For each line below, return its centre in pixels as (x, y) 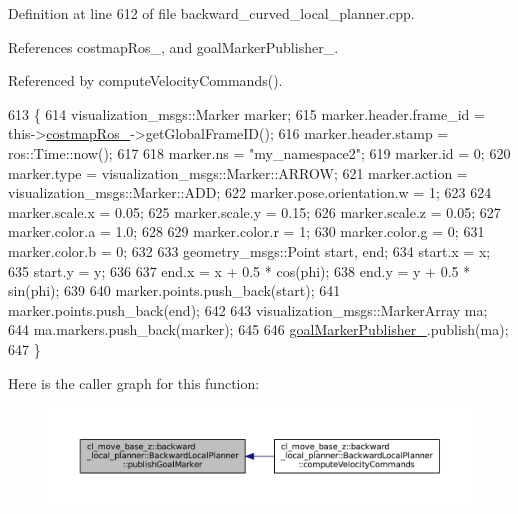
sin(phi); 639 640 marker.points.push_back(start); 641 (174, 290)
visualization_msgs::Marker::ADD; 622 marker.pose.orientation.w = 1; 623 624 (250, 192)
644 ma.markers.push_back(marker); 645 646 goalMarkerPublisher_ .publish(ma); (258, 329)
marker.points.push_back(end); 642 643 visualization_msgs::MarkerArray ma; (248, 309)
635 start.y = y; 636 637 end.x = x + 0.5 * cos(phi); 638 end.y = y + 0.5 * (239, 270)
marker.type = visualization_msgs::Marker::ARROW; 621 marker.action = (238, 172)
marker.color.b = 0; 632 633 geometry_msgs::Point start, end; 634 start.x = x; (249, 250)
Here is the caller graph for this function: (134, 382)
